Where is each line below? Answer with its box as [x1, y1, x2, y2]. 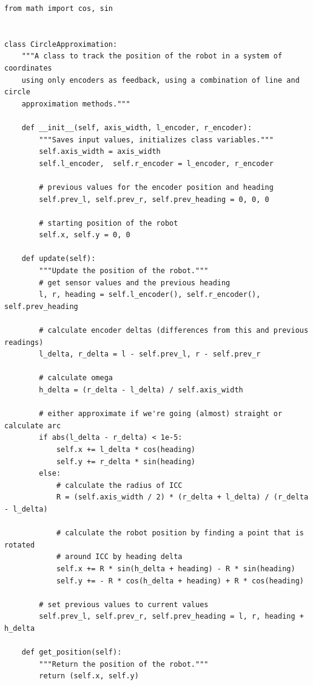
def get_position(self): [21, 648, 122, 657]
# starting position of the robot [39, 218, 178, 228]
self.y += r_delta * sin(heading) [56, 457, 195, 466]
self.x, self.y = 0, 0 [39, 231, 130, 240]
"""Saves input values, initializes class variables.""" [39, 135, 274, 144]
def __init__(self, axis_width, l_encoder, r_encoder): [21, 123, 252, 132]
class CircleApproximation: [4, 40, 118, 49]
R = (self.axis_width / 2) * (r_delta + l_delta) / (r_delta [56, 493, 309, 502]
